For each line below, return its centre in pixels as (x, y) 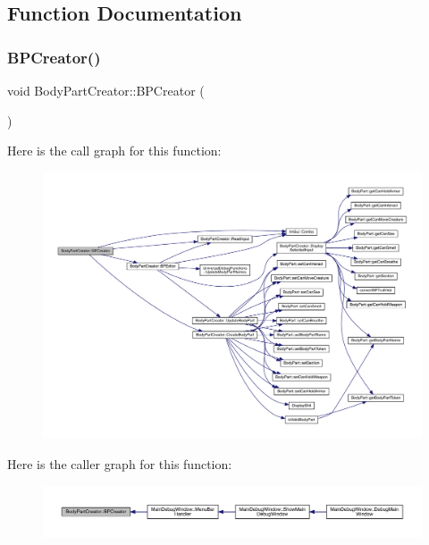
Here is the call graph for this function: (114, 151)
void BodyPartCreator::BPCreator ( (106, 90)
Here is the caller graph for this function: (120, 463)
